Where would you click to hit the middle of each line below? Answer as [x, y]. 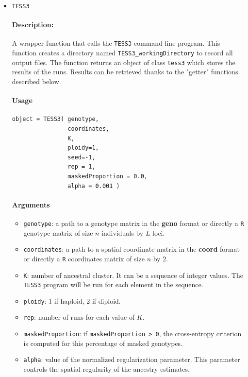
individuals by [123, 232]
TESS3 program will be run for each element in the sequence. [113, 284]
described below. [36, 81]
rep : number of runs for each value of [79, 317]
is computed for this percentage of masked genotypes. [103, 343]
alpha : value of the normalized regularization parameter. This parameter [132, 359]
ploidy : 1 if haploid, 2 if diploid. [72, 300]
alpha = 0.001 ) [94, 186]
